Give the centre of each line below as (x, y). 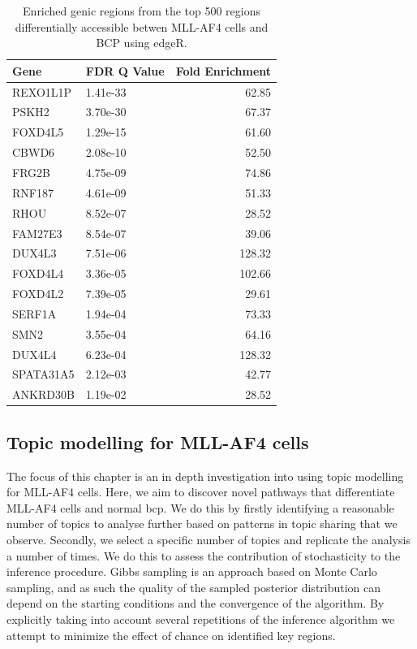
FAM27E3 (37, 233)
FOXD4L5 (38, 132)
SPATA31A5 (43, 374)
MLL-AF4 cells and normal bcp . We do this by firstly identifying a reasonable (200, 507)
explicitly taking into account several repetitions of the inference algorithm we (201, 619)
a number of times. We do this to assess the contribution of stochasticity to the (204, 555)
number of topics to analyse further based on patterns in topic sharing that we (202, 524)
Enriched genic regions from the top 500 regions (142, 11)
